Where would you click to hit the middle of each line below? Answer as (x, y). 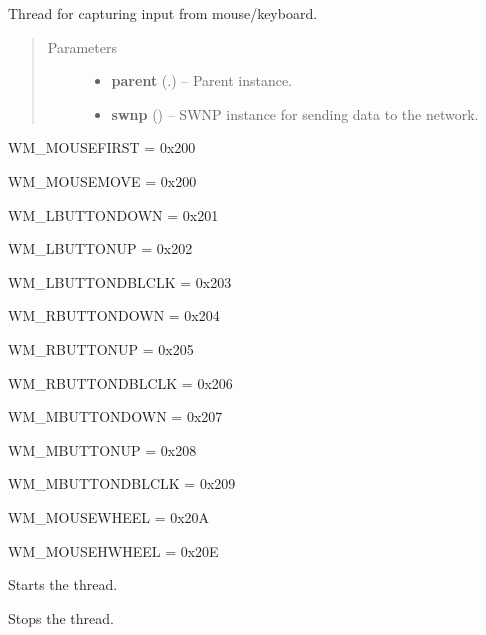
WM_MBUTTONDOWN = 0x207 (115, 416)
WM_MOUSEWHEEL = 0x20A (109, 516)
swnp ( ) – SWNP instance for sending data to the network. (295, 113)
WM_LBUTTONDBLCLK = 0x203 (120, 281)
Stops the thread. (61, 617)
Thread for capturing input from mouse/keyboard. (163, 13)
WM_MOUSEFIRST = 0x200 (102, 147)
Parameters (82, 46)
